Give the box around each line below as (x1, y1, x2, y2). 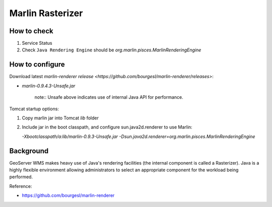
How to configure (9, 60, 65, 69)
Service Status (22, 40, 52, 46)
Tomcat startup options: (9, 106, 59, 112)
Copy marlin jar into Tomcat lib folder (22, 115, 99, 121)
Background (9, 147, 49, 155)
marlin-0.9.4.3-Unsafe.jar (22, 83, 76, 89)
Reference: (9, 183, 32, 189)
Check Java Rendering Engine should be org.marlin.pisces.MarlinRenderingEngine (22, 47, 201, 53)
